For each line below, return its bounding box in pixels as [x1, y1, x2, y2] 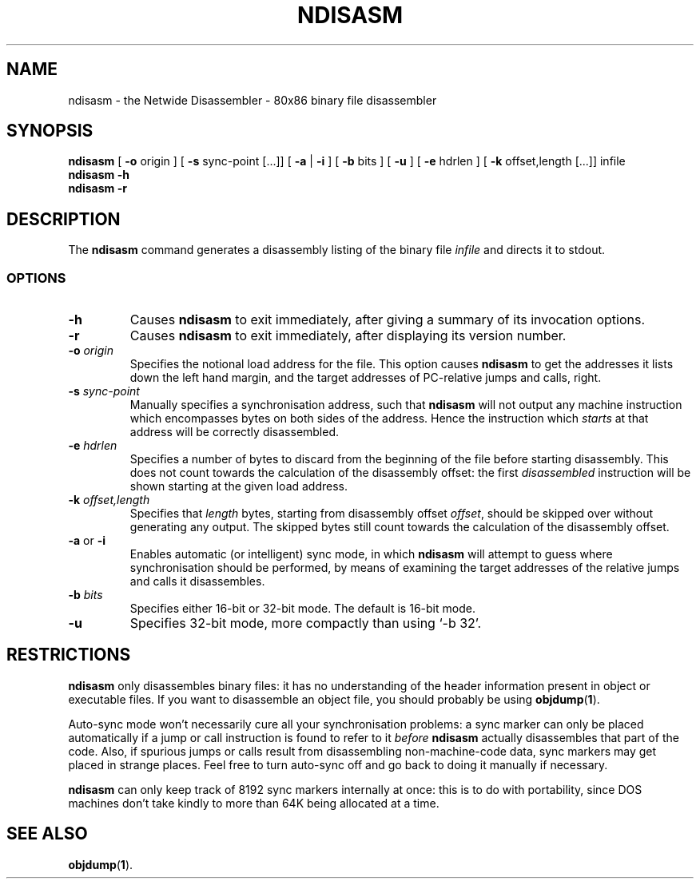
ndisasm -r [68, 181, 127, 196]
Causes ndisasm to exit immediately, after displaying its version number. [129, 327, 567, 344]
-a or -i [68, 534, 105, 548]
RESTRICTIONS [6, 645, 131, 665]
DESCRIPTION [6, 208, 121, 229]
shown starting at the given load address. [129, 479, 348, 494]
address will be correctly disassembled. [129, 425, 340, 439]
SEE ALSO [6, 823, 88, 844]
